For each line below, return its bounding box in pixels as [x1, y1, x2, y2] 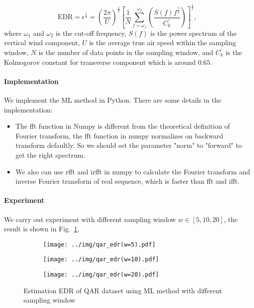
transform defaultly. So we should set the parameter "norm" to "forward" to [15, 140, 242, 150]
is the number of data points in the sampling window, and [38, 47, 213, 57]
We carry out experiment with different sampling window [4, 214, 176, 224]
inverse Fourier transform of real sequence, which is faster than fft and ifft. [15, 176, 240, 186]
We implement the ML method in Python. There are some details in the [4, 95, 222, 105]
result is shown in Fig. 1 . [4, 224, 79, 234]
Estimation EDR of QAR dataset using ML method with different [24, 285, 222, 295]
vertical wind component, [4, 37, 80, 48]
